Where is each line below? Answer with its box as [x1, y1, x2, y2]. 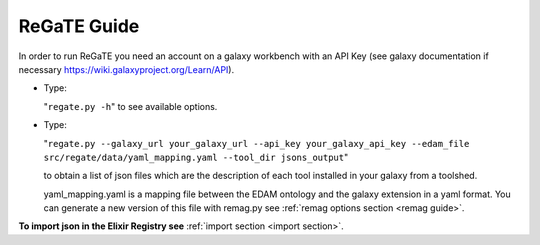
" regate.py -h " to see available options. [43, 100, 218, 112]
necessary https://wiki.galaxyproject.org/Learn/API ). [18, 63, 235, 75]
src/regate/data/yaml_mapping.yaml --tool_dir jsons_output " [43, 151, 349, 163]
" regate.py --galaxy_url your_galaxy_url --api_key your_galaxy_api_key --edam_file [43, 137, 470, 149]
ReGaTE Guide [18, 15, 140, 37]
